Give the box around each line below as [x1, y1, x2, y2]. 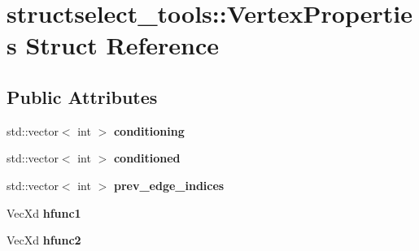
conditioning [113, 122, 185, 139]
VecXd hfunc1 [7, 204, 81, 221]
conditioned [113, 149, 181, 167]
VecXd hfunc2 [7, 232, 81, 249]
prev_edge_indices [113, 176, 225, 193]
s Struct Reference [7, 28, 220, 62]
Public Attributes [7, 84, 158, 109]
